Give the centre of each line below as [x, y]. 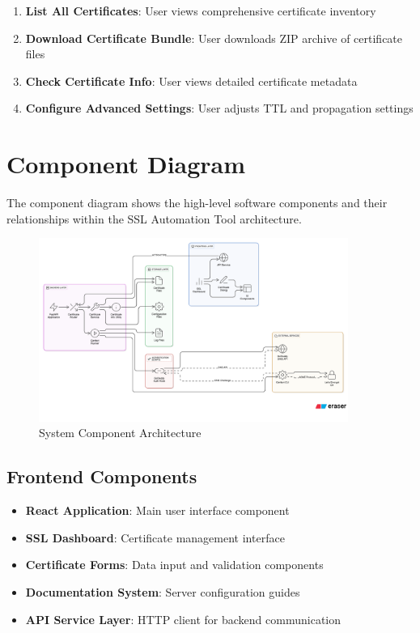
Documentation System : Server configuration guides [163, 592]
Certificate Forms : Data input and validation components [174, 565]
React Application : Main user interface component [157, 510]
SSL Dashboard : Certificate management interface [155, 537]
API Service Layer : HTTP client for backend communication [183, 619]
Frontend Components [102, 476]
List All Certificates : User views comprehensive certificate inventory [201, 11]
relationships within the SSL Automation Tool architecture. [154, 218]
